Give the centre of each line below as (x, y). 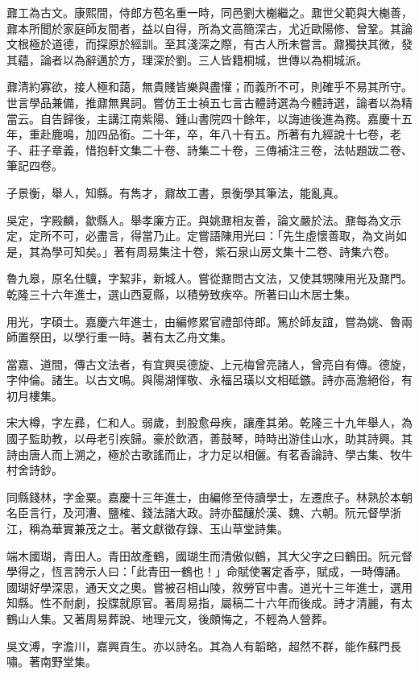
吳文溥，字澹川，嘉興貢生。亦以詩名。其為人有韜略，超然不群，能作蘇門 (198, 645)
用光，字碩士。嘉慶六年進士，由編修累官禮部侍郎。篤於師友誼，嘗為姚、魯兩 (209, 321)
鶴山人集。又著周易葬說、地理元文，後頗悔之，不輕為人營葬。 (170, 618)
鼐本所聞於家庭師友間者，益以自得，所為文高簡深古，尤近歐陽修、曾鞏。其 (204, 28)
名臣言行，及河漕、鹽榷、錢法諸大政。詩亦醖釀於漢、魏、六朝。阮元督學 (198, 513)
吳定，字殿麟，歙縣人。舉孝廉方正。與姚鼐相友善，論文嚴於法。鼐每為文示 (204, 219)
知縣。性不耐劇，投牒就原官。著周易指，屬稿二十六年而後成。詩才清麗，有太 (209, 603)
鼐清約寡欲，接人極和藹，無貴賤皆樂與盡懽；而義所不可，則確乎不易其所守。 (209, 87)
